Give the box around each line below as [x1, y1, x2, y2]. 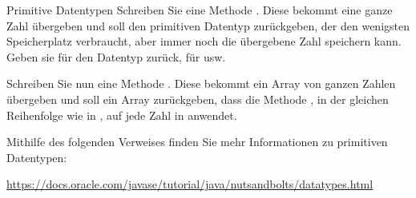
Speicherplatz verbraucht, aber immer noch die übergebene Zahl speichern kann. [6, 33, 402, 49]
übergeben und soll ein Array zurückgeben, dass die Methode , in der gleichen [6, 90, 389, 107]
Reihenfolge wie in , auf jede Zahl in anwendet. [6, 106, 237, 123]
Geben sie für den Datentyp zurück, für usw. [6, 48, 226, 65]
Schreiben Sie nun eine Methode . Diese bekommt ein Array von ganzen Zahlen [6, 75, 396, 92]
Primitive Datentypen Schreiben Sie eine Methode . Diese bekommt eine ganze [6, 2, 393, 18]
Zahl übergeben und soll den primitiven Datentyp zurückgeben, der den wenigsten [6, 17, 410, 34]
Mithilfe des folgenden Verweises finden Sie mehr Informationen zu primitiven [6, 133, 388, 150]
